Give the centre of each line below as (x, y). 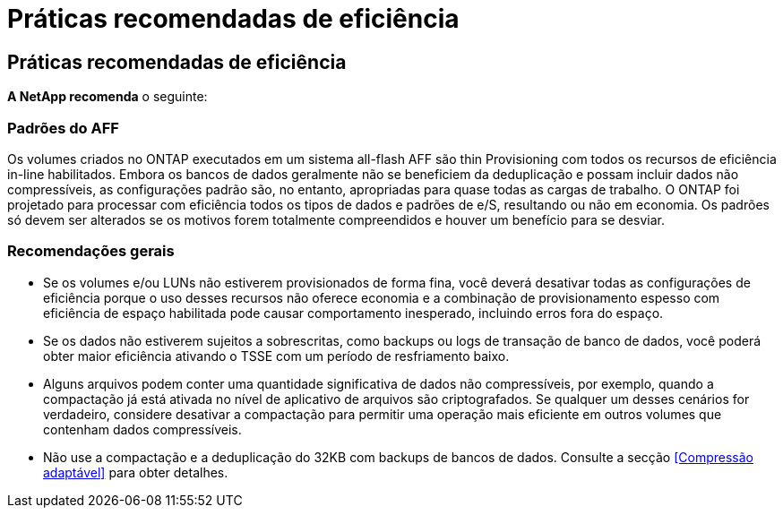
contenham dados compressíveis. (142, 429)
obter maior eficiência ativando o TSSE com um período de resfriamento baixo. (276, 356)
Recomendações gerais (91, 251)
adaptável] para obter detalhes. (136, 472)
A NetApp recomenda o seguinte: (108, 97)
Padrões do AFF (63, 128)
